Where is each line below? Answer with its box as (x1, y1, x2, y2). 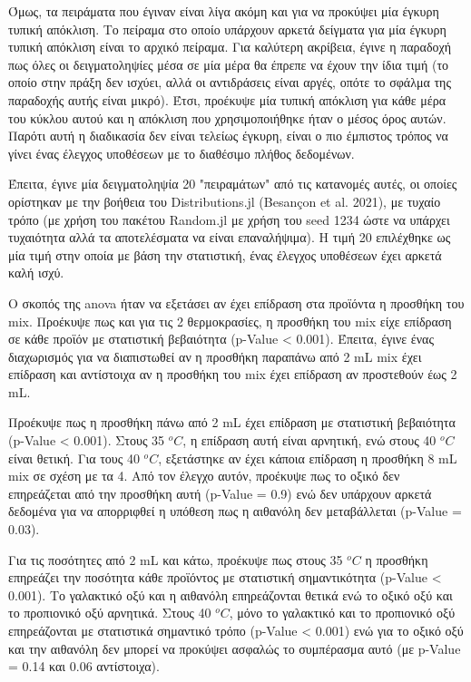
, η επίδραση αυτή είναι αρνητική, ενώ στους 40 (182, 431, 437, 450)
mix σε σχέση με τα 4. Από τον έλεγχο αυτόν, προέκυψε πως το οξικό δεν (8, 466, 400, 485)
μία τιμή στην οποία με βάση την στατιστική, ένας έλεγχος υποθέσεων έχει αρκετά (8, 245, 442, 264)
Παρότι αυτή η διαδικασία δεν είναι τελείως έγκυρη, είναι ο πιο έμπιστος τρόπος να (8, 126, 448, 145)
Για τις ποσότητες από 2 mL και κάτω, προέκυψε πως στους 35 (8, 550, 343, 569)
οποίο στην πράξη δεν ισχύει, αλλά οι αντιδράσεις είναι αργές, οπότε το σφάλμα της (8, 73, 451, 92)
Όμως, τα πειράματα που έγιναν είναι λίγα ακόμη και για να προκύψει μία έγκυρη (8, 2, 439, 20)
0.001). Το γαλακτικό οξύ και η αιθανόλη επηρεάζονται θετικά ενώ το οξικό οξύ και (8, 585, 453, 604)
